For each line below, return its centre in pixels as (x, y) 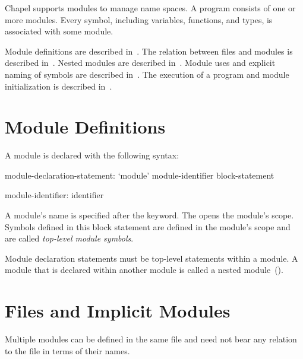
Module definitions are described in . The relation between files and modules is (149, 51)
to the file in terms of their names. (67, 350)
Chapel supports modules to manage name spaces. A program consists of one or (150, 8)
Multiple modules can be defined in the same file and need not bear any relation (151, 339)
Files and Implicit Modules (118, 311)
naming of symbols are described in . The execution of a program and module (147, 74)
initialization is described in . (59, 86)
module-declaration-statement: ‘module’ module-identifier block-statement (140, 175)
